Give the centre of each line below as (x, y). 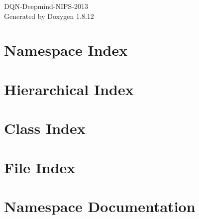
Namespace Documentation (100, 206)
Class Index (45, 128)
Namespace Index (66, 50)
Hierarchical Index (69, 89)
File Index (40, 167)
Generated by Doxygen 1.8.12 (49, 16)
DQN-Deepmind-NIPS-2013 (46, 6)
